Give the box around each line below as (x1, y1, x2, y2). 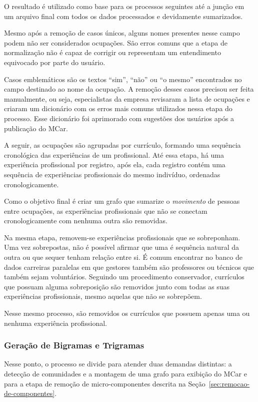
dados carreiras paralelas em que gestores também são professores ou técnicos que (4, 261, 254, 272)
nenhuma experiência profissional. (4, 317, 107, 328)
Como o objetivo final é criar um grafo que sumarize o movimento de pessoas (4, 196, 240, 206)
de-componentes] (4, 388, 55, 398)
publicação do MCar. (4, 123, 68, 133)
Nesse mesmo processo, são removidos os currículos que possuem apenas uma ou (4, 308, 250, 318)
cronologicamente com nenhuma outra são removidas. (4, 215, 167, 226)
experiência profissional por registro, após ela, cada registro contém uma (4, 159, 225, 170)
